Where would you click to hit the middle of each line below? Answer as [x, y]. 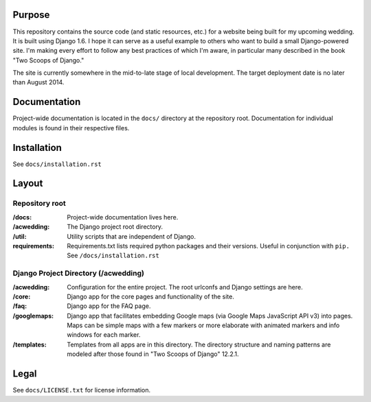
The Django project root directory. [115, 227]
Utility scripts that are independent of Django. [131, 236]
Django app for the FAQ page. [109, 306]
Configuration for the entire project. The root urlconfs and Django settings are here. [185, 287]
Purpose [31, 15]
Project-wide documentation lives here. [123, 217]
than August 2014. [38, 82]
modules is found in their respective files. [71, 128]
